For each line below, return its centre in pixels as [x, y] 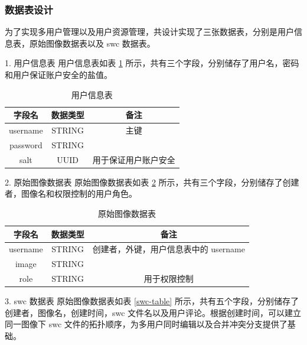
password [26, 144]
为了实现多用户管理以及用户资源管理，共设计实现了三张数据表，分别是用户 [149, 32]
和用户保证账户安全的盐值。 [58, 74]
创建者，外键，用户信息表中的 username [169, 249]
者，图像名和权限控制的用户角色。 [71, 193]
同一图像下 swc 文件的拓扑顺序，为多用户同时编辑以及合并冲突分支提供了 [146, 324]
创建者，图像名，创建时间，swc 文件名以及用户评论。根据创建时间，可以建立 [153, 312]
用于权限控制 [169, 279]
